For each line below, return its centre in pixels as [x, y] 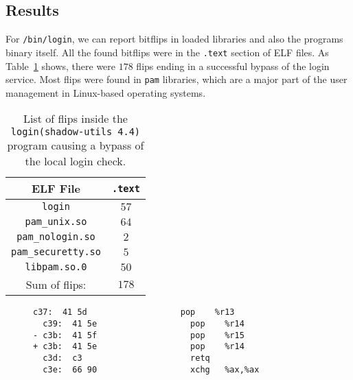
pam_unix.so [56, 222]
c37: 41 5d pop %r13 [134, 312]
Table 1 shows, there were [61, 66]
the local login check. [76, 161]
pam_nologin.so [56, 237]
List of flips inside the [75, 119]
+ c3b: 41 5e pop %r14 [139, 347]
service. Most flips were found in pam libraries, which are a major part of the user [176, 79]
